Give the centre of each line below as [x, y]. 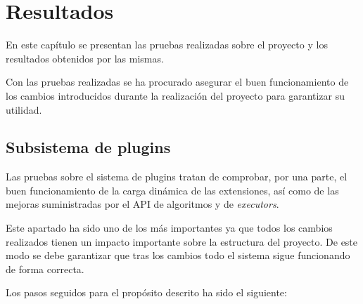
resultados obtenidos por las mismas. [85, 58]
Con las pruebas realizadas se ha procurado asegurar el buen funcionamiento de [177, 82]
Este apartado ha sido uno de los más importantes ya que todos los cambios [169, 228]
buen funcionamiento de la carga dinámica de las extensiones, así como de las [172, 190]
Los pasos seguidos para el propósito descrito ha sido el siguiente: [146, 292]
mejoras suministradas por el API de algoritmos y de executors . [142, 204]
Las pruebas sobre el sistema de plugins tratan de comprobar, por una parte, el [177, 177]
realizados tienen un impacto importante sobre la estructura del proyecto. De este [182, 241]
